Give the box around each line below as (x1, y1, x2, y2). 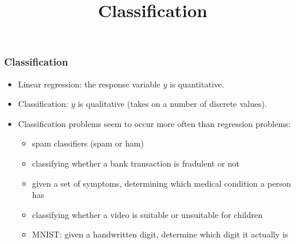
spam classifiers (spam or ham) (32, 137, 144, 149)
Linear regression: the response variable (18, 77, 160, 90)
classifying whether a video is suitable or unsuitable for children (32, 208, 263, 220)
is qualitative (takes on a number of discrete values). (77, 97, 267, 110)
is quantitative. (170, 77, 224, 90)
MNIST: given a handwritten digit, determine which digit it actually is (32, 228, 288, 240)
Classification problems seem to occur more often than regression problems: (18, 117, 291, 129)
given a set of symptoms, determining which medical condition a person (32, 177, 291, 189)
